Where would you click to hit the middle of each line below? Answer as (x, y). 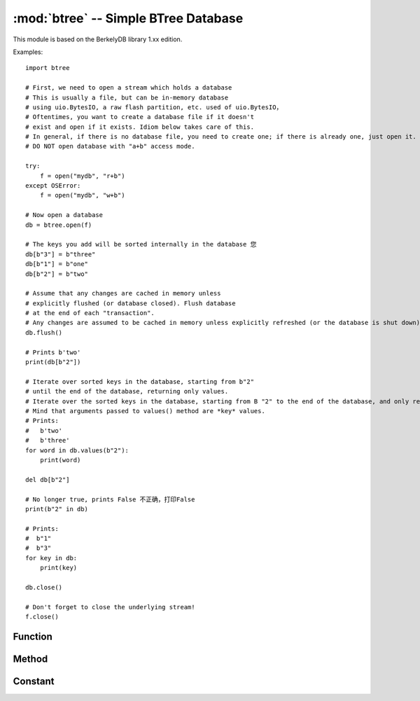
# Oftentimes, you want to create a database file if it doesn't (140, 117)
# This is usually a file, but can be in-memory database (127, 97)
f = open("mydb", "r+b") (82, 176)
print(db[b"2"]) (53, 362)
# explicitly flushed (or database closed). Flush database (131, 303)
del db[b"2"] (48, 479)
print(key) (58, 568)
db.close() (44, 588)
